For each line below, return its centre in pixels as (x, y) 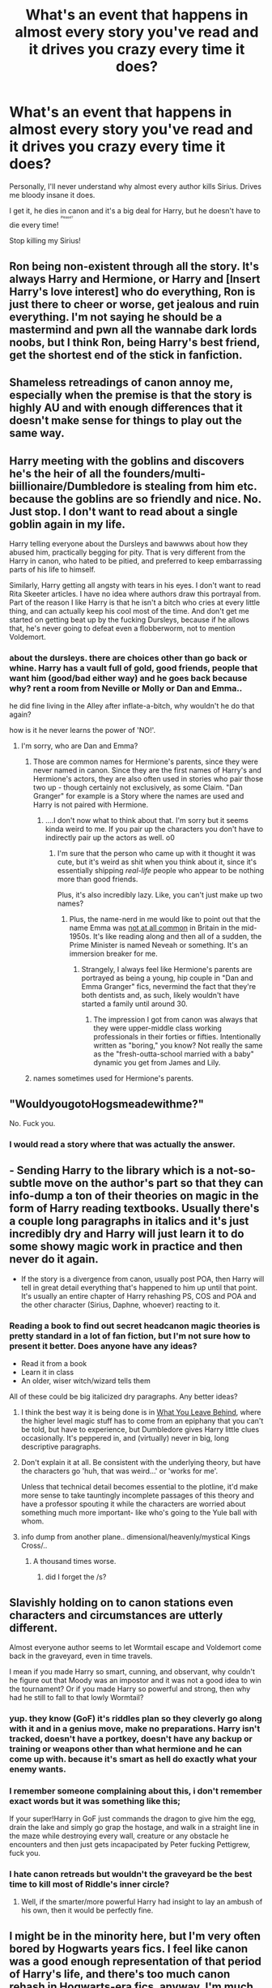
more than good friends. (98, 879)
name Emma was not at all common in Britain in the (154, 928)
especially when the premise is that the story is (131, 395)
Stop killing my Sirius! (45, 241)
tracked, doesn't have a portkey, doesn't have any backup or (131, 1738)
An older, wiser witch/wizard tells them (85, 1381)
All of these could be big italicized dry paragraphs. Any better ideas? (123, 1397)
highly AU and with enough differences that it (126, 408)
